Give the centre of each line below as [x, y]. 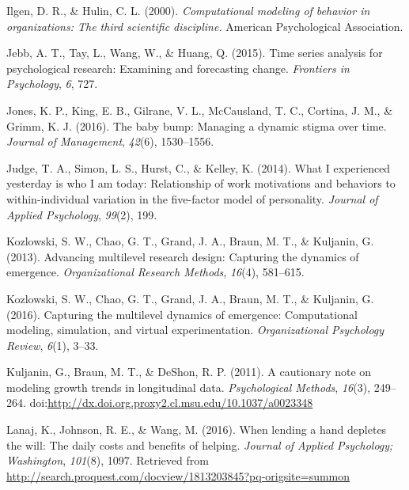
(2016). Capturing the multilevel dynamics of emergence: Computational [182, 314]
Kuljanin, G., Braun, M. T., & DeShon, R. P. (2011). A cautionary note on [189, 372]
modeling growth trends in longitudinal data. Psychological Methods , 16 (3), [189, 387]
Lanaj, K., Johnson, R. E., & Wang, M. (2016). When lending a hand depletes [197, 429]
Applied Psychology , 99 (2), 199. [82, 214]
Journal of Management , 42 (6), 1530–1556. [110, 141]
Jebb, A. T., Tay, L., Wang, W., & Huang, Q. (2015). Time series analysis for [195, 53]
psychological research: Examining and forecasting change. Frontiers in [178, 68]
